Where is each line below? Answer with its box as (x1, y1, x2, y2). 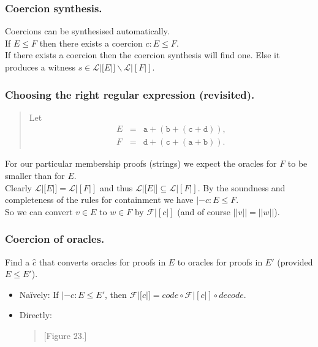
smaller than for (5, 169, 65, 182)
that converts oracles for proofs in (39, 255, 166, 268)
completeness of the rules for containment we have (5, 193, 194, 206)
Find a (5, 255, 30, 268)
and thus (99, 181, 133, 194)
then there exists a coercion (39, 36, 143, 49)
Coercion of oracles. (5, 231, 105, 246)
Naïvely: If (19, 288, 59, 300)
